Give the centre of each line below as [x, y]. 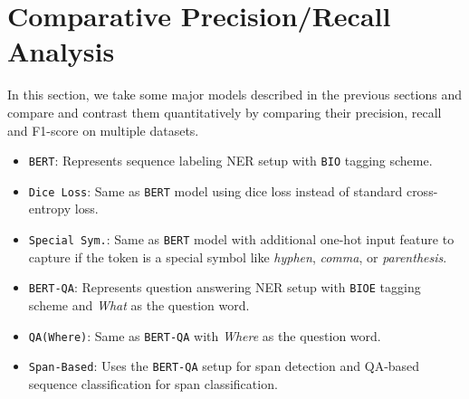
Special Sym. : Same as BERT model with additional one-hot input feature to [241, 239]
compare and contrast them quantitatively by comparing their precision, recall [225, 112]
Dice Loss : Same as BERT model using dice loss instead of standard [215, 190]
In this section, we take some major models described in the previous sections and [234, 95]
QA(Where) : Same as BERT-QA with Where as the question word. [205, 335]
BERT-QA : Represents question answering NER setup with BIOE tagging [225, 287]
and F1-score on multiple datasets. [103, 130]
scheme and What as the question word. [139, 304]
